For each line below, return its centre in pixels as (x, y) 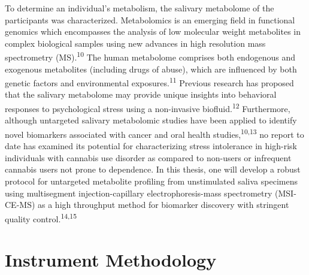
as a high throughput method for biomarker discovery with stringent (163, 205)
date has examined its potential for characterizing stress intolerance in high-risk (151, 146)
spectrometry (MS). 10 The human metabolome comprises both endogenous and (150, 56)
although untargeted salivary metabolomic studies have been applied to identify (151, 120)
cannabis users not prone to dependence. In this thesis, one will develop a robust (153, 169)
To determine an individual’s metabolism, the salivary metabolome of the (140, 8)
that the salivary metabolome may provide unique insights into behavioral (141, 94)
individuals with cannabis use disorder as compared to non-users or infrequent (148, 157)
